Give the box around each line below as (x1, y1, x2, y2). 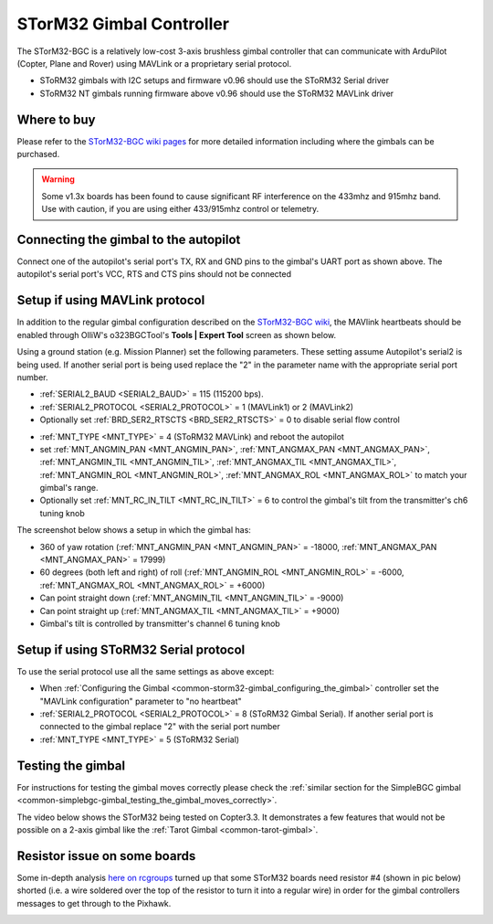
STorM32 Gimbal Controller (16, 14, 230, 34)
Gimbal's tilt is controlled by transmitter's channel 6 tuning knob (39, 618, 280, 629)
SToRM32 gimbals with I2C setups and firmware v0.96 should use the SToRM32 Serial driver (39, 75, 390, 86)
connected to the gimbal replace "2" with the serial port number (39, 721, 280, 732)
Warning (41, 174, 75, 185)
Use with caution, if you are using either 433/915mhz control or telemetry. (41, 204, 320, 215)
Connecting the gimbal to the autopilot (16, 232, 241, 247)
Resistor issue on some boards (16, 848, 196, 864)
